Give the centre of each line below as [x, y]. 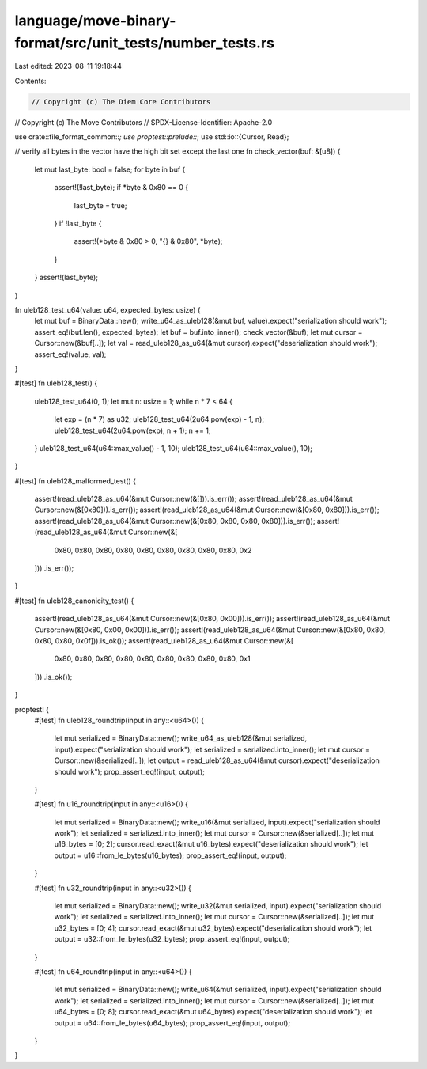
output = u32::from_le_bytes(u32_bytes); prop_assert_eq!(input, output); [172, 939]
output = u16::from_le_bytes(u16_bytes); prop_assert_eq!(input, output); [170, 855]
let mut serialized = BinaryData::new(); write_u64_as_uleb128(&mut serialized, [181, 738]
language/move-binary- [95, 21]
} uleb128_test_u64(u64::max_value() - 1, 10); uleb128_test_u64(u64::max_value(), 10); [173, 448]
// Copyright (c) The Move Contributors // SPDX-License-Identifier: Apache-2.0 [144, 122]
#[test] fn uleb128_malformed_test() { [75, 481]
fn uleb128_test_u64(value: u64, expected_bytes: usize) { [108, 310]
